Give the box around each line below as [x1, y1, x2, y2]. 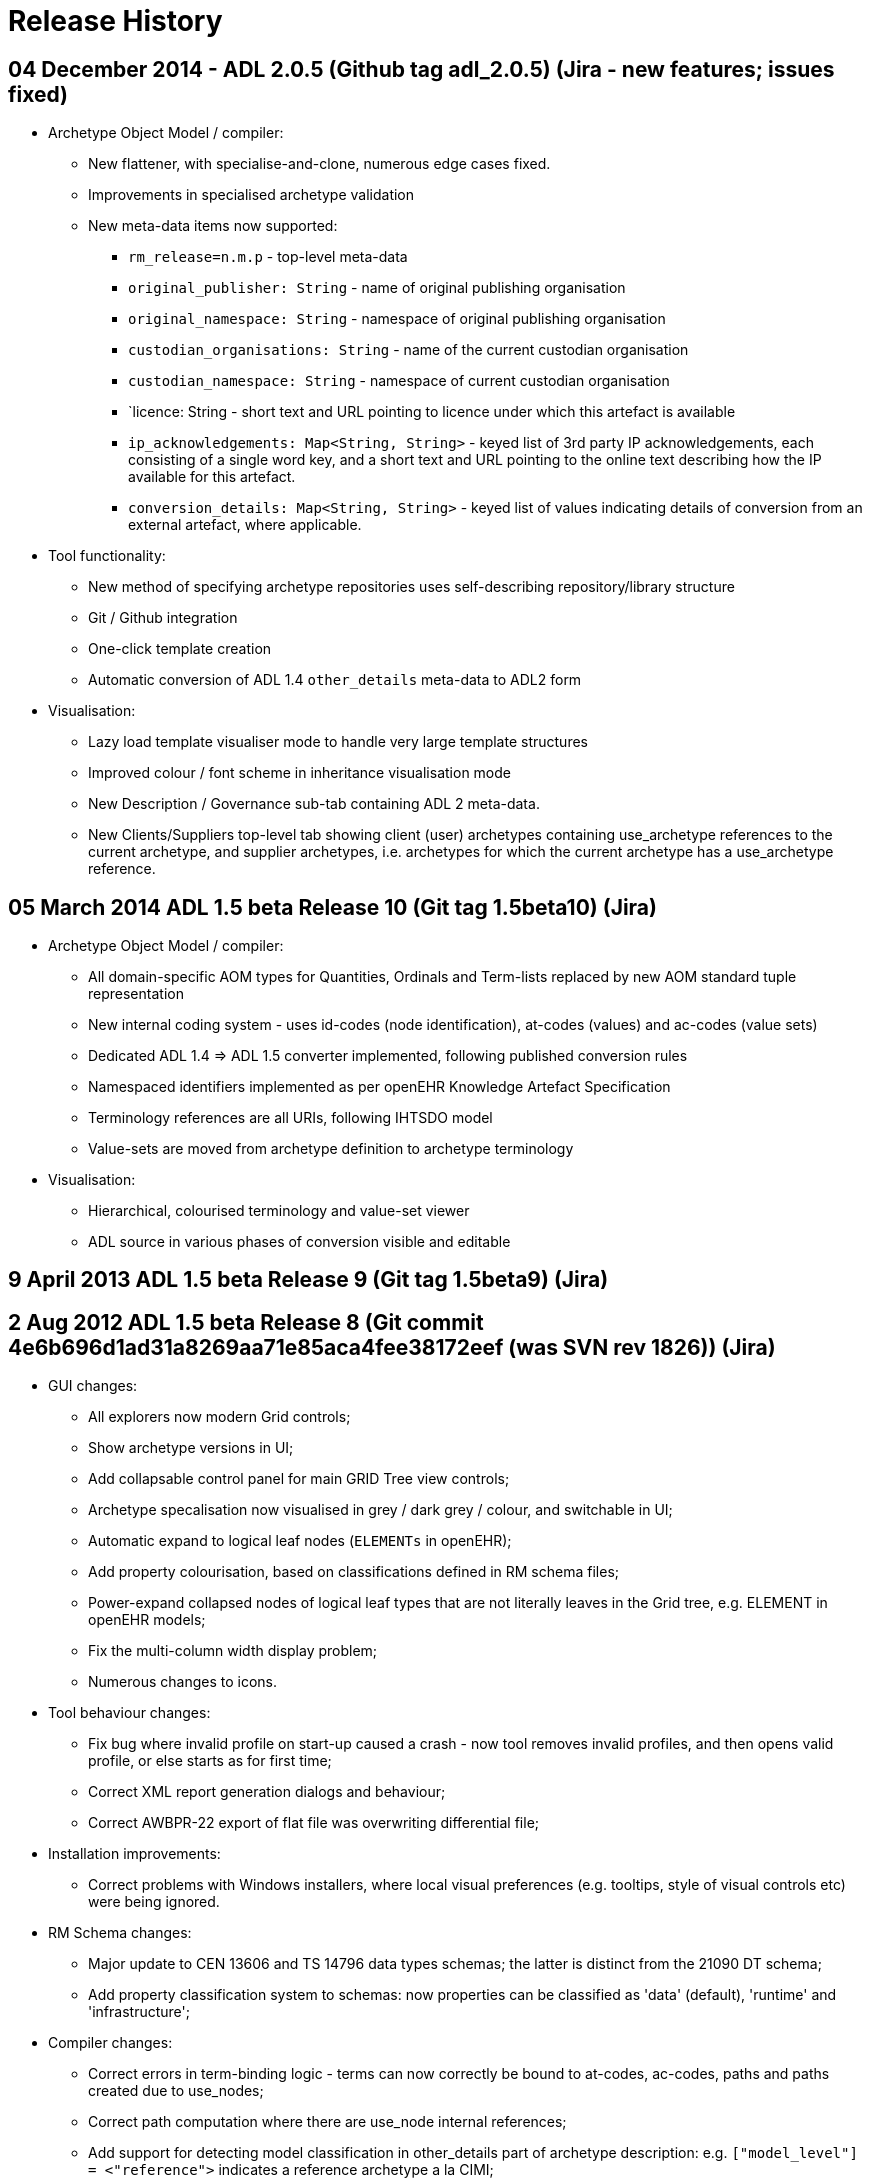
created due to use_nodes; [88, 2082, 264, 2100]
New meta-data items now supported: [88, 217, 338, 235]
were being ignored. [88, 1893, 220, 1911]
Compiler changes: [48, 2034, 173, 2052]
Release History [8, 4, 223, 38]
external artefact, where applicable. [128, 516, 362, 534]
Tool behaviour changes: [48, 1704, 211, 1722]
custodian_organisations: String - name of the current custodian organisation [128, 341, 689, 359]
